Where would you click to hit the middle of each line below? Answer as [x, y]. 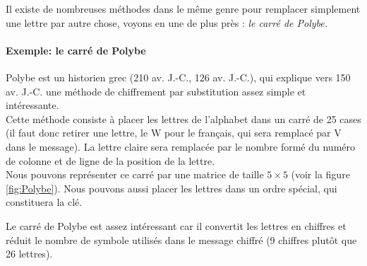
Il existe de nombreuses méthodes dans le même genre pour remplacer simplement [183, 8]
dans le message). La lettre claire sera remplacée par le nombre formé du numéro [181, 146]
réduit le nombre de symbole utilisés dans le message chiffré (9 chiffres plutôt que [181, 239]
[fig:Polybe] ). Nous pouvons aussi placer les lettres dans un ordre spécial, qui [172, 188]
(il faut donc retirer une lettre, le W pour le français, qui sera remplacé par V [174, 133]
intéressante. [32, 105]
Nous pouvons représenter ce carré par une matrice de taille [135, 174]
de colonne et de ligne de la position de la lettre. [110, 160]
